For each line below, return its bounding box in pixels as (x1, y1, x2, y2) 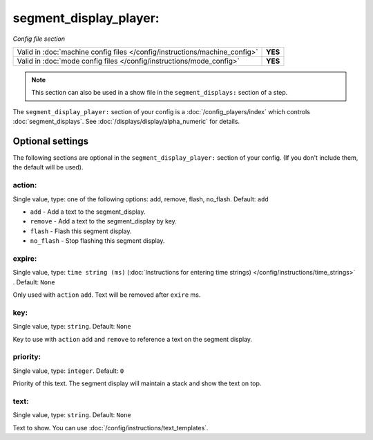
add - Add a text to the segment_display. (30, 208, 146, 216)
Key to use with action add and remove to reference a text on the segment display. (12, 335, 252, 343)
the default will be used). (12, 163, 84, 172)
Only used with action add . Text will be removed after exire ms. (12, 291, 201, 299)
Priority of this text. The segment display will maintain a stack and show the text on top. (12, 379, 262, 387)
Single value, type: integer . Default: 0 (12, 367, 124, 375)
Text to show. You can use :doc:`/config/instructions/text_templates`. (12, 423, 209, 432)
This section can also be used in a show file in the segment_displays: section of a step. (31, 89, 288, 97)
